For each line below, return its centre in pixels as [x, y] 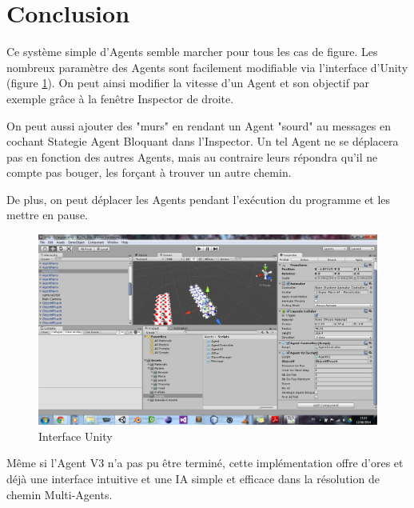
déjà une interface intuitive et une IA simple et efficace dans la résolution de [193, 478]
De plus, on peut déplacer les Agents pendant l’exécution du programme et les [199, 199]
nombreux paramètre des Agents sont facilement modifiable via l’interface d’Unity [207, 67]
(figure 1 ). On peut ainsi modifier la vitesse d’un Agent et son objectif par [188, 83]
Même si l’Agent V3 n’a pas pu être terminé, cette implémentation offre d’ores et [205, 463]
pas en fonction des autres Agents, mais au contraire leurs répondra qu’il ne [192, 156]
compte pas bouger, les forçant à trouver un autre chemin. [149, 172]
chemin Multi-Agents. [60, 494]
